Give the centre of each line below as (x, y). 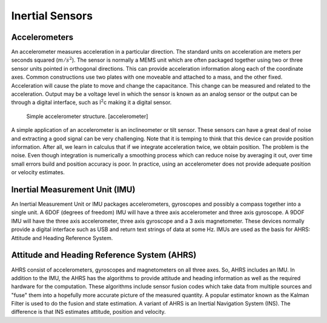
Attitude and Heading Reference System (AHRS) (104, 255)
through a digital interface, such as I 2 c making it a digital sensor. (91, 102)
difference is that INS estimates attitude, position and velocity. (88, 312)
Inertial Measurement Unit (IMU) (73, 190)
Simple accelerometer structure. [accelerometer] (87, 116)
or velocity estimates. (38, 172)
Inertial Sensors (52, 16)
